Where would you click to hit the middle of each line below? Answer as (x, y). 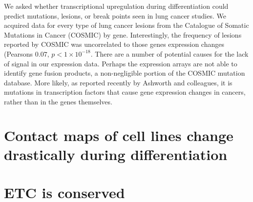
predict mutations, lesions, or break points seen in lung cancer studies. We (115, 15)
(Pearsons (19, 53)
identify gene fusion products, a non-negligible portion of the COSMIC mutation (125, 73)
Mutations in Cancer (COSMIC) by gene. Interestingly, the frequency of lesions (123, 34)
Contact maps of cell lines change (119, 135)
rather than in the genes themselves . (58, 101)
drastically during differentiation (116, 154)
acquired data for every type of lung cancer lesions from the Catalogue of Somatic (126, 25)
